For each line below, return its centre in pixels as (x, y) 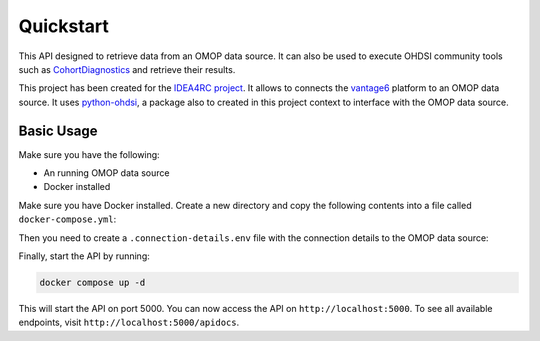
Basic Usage (58, 130)
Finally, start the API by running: (84, 256)
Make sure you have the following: (89, 154)
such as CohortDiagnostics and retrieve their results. (127, 69)
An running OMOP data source (106, 173)
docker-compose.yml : (67, 219)
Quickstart (64, 26)
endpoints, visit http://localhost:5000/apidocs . (129, 322)
